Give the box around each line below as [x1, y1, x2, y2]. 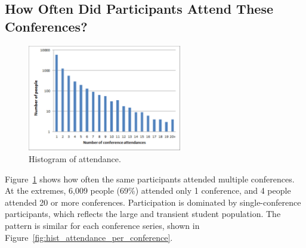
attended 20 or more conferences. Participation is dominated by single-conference [5, 196, 301, 208]
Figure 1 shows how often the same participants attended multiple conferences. [5, 172, 295, 185]
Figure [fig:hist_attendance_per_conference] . [5, 231, 173, 243]
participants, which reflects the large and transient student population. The [5, 207, 281, 220]
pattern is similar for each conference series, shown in [5, 219, 200, 232]
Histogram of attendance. [29, 153, 121, 165]
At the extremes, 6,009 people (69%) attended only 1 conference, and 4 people [5, 184, 291, 197]
